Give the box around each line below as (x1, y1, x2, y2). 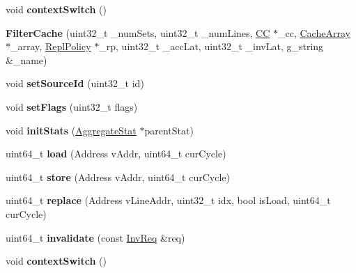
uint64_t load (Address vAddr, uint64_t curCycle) (6, 146, 226, 161)
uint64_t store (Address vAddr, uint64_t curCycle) (6, 169, 230, 184)
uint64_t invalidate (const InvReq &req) (6, 230, 185, 244)
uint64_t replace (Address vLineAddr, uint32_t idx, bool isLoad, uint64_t (6, 193, 331, 208)
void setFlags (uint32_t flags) (6, 99, 138, 114)
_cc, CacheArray (278, 25, 350, 40)
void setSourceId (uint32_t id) (6, 76, 144, 91)
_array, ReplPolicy (10, 39, 91, 54)
